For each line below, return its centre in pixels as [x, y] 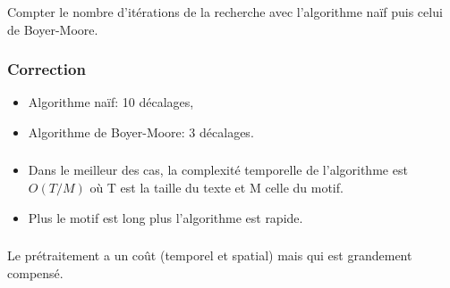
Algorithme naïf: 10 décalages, [111, 102]
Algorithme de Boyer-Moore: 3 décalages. [141, 132]
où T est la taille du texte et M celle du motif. [217, 188]
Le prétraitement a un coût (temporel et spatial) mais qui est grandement [210, 255]
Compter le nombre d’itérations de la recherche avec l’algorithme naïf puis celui [225, 11]
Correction [47, 69]
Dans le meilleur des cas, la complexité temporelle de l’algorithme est [218, 170]
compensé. [35, 272]
